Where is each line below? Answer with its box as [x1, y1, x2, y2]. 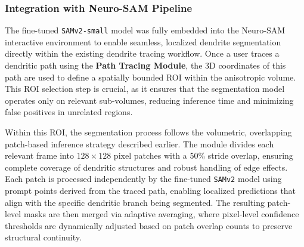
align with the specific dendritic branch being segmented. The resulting [5, 196, 265, 208]
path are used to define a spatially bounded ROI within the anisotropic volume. [5, 70, 296, 83]
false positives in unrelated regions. [5, 106, 133, 118]
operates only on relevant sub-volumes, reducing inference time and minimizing [5, 94, 294, 106]
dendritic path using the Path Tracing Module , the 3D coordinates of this [5, 59, 286, 72]
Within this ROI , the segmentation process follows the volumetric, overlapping [5, 126, 292, 138]
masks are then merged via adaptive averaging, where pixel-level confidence [23, 208, 299, 220]
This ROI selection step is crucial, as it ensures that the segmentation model [5, 82, 285, 95]
